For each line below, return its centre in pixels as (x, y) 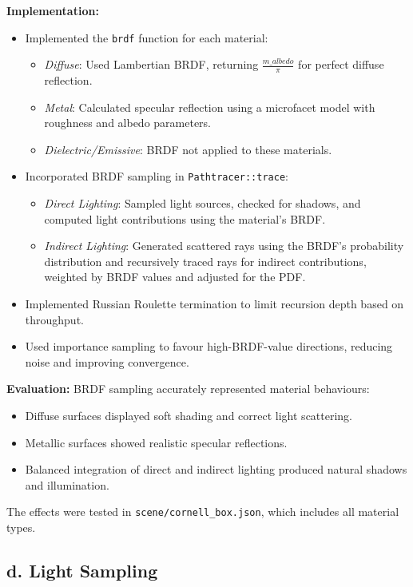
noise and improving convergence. (107, 361)
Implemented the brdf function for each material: (147, 37)
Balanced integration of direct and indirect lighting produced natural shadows (216, 469)
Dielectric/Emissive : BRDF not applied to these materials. (188, 149)
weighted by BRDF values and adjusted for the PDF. (175, 277)
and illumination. (67, 484)
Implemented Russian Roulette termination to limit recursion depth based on (214, 304)
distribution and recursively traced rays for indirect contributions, (205, 261)
